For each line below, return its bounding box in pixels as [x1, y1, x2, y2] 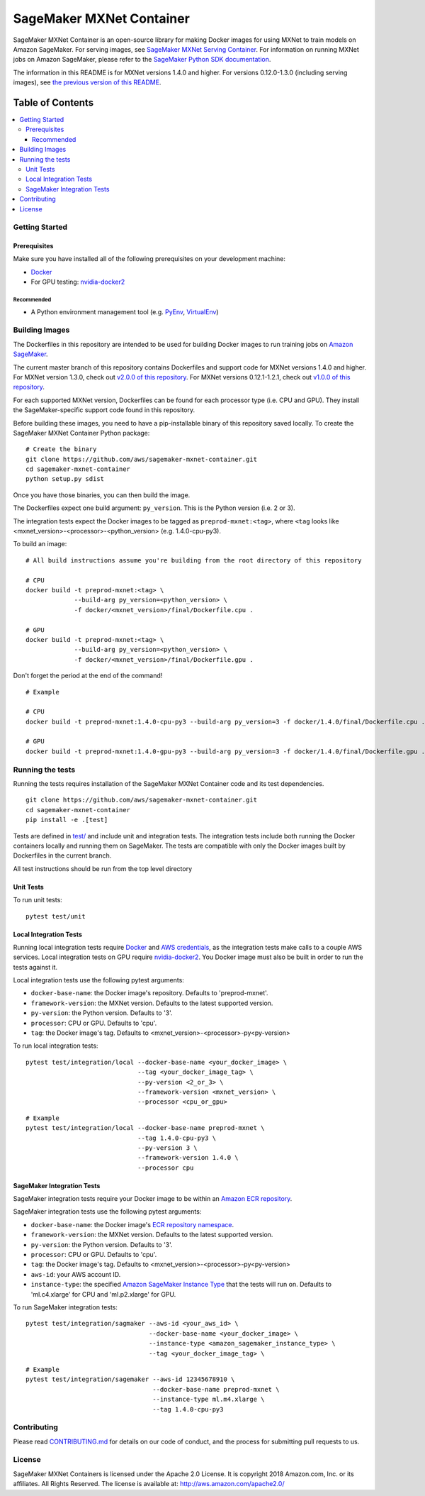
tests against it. [13, 963, 58, 971]
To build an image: [13, 540, 67, 548]
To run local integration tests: [13, 1041, 98, 1050]
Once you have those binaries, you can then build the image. [13, 490, 191, 499]
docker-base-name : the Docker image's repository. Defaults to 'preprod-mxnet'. [30, 989, 268, 997]
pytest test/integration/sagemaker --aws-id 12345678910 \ [25, 1375, 235, 1383]
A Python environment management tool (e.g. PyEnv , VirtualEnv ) [30, 307, 219, 316]
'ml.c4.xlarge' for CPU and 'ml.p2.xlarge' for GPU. [30, 1290, 176, 1298]
